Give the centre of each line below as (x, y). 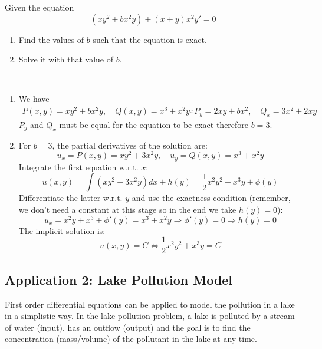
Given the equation (40, 7)
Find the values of (51, 39)
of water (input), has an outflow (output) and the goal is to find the (128, 327)
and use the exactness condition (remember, (211, 198)
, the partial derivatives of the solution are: (130, 145)
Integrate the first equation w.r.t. (78, 167)
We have (34, 99)
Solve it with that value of (66, 59)
